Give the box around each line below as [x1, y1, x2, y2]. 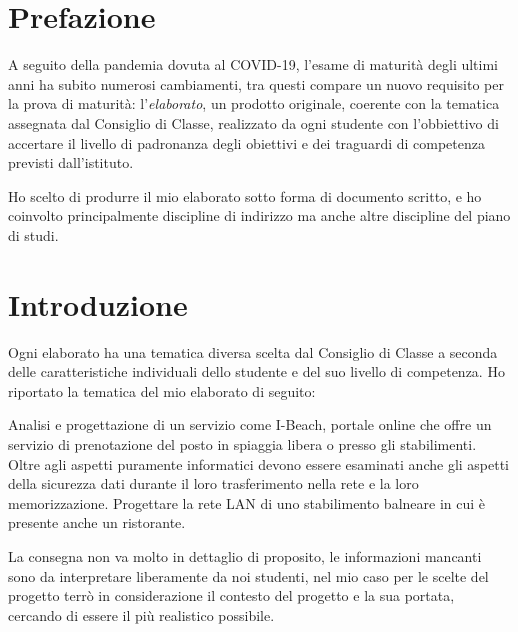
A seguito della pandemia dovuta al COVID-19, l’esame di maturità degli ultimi [8, 54, 498, 75]
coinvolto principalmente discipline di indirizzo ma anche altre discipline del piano [8, 205, 511, 226]
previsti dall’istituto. [8, 152, 134, 173]
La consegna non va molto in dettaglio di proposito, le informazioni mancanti [8, 545, 482, 566]
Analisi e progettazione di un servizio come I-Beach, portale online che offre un [8, 414, 492, 435]
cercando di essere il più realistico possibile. [8, 604, 275, 625]
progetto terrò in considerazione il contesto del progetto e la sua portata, [8, 585, 455, 606]
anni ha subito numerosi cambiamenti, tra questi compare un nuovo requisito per [8, 73, 504, 94]
